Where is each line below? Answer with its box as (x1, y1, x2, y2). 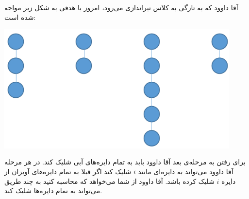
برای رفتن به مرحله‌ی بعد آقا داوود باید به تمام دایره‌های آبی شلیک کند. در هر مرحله (4, 157, 246, 167)
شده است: (4, 12, 36, 22)
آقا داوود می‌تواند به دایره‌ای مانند (138, 166, 233, 177)
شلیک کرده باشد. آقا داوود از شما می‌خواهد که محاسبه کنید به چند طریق (4, 176, 215, 186)
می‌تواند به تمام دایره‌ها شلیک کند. (4, 185, 102, 196)
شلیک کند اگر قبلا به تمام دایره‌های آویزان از (4, 166, 132, 177)
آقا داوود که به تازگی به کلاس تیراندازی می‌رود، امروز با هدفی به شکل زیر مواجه (4, 2, 238, 12)
